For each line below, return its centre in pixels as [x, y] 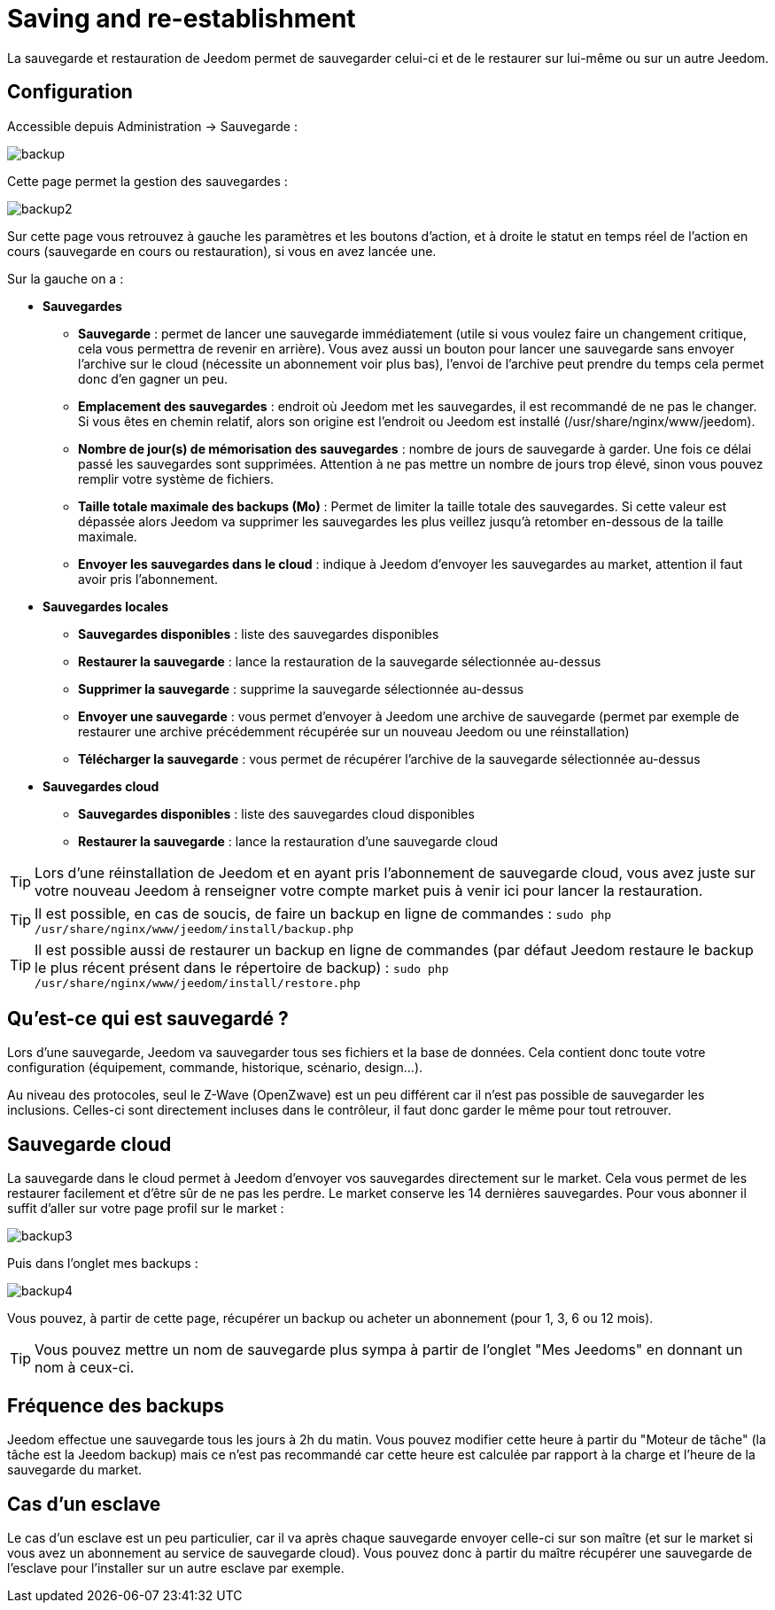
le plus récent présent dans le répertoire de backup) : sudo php [242, 967]
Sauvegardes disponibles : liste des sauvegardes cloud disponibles [276, 813]
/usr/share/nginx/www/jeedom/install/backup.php [194, 929]
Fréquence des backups [116, 1405]
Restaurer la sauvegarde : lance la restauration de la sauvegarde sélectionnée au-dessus [340, 661]
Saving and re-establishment [182, 19]
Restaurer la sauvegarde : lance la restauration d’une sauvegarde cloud [288, 841]
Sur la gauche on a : [66, 278]
